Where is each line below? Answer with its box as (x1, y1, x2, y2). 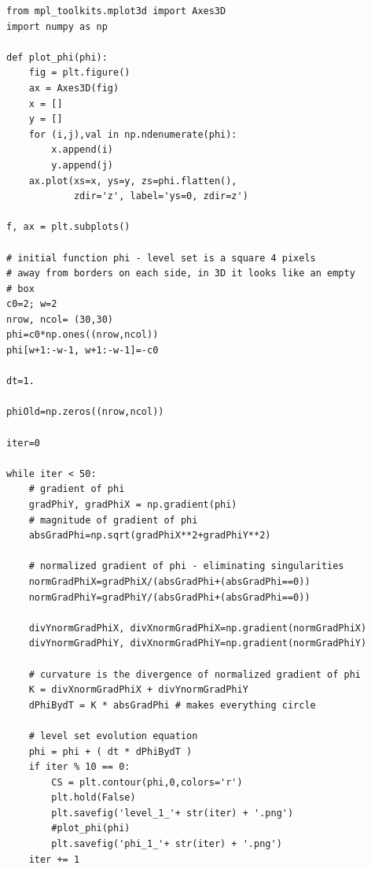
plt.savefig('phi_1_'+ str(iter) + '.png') (51, 838, 282, 850)
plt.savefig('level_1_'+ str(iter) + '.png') (51, 807, 294, 819)
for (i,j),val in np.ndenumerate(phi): (28, 128, 237, 140)
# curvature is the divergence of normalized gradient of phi (28, 668, 362, 680)
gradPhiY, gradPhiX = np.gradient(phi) (28, 499, 237, 510)
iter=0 (6, 437, 40, 449)
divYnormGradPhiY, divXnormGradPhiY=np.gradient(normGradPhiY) (28, 638, 367, 649)
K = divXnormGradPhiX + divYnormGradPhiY (28, 684, 248, 696)
